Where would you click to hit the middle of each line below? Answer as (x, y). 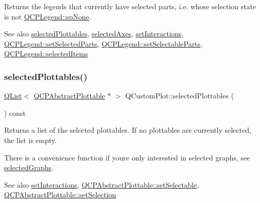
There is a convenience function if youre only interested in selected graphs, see (127, 157)
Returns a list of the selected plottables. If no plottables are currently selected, (128, 130)
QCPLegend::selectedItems (46, 54)
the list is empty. (31, 140)
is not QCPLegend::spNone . (48, 16)
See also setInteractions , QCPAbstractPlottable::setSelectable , (102, 184)
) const (15, 113)
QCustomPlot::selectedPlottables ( (179, 96)
